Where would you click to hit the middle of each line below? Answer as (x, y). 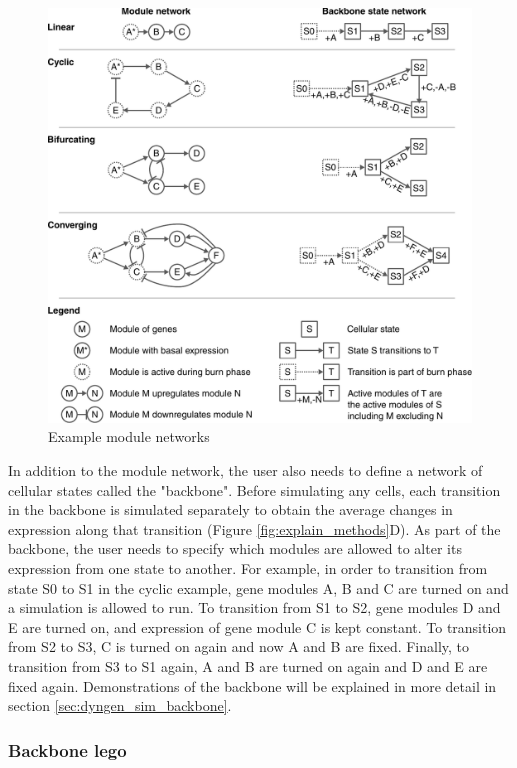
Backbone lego (67, 749)
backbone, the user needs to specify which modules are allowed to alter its (235, 548)
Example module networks (129, 436)
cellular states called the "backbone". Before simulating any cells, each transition (254, 489)
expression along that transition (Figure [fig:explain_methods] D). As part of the (254, 528)
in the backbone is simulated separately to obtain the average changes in (230, 509)
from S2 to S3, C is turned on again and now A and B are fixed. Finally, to (239, 646)
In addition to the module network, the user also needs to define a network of (245, 470)
